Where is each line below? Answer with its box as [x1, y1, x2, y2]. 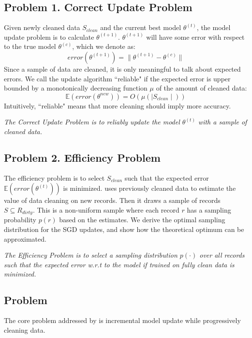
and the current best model [100, 22, 181, 32]
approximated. [4, 233, 46, 244]
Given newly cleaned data [4, 22, 80, 32]
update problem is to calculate [4, 31, 94, 42]
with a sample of [198, 117, 247, 127]
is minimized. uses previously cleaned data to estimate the [63, 183, 236, 193]
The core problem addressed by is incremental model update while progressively [4, 315, 241, 325]
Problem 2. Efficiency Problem [4, 150, 161, 165]
